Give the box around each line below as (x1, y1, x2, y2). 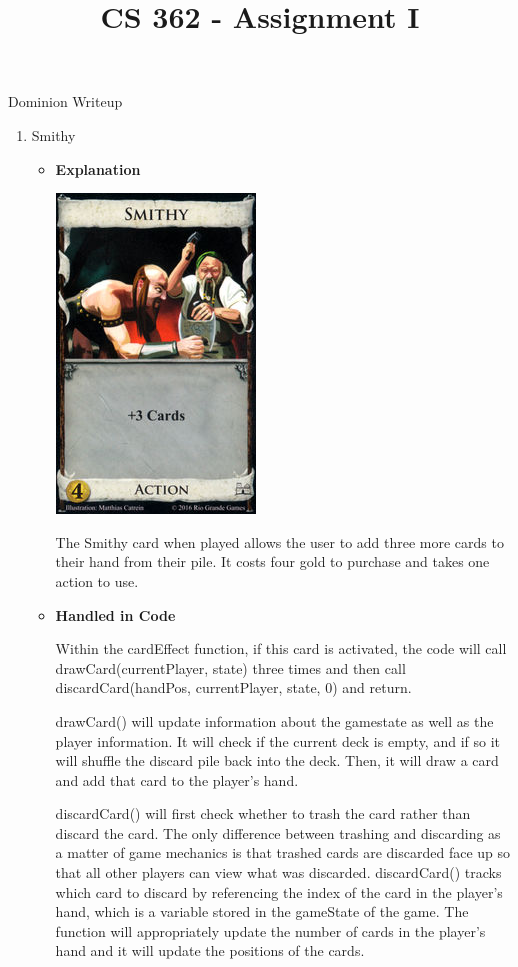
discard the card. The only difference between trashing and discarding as (55, 822, 501, 843)
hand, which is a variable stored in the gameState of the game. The (55, 901, 469, 922)
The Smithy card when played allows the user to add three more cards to (55, 531, 504, 552)
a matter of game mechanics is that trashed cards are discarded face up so (55, 842, 511, 863)
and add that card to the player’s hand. (55, 769, 299, 790)
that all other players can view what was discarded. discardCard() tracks (55, 862, 502, 883)
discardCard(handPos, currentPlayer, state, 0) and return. (55, 677, 412, 698)
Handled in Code (55, 604, 176, 625)
